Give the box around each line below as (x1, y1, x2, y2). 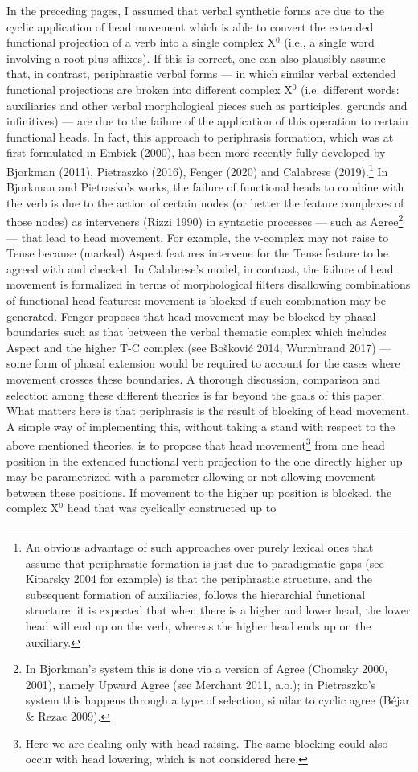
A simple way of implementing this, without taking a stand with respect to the (6, 417, 395, 434)
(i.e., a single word (284, 34, 375, 51)
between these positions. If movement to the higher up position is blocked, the (6, 483, 392, 500)
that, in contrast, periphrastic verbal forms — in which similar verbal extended (6, 65, 396, 82)
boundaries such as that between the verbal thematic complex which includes (6, 323, 387, 340)
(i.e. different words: (301, 80, 400, 97)
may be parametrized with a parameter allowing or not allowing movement (6, 468, 375, 485)
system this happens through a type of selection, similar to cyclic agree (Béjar (25, 692, 410, 708)
